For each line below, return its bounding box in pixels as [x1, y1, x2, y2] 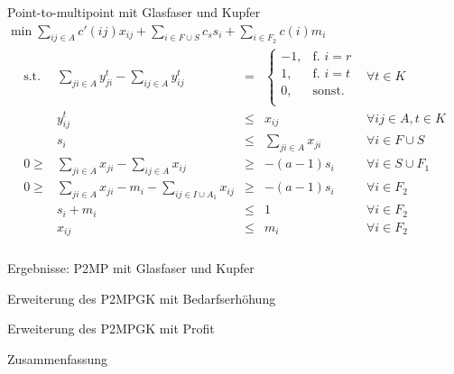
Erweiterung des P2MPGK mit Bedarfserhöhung [7, 288, 276, 307]
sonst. [312, 85, 345, 98]
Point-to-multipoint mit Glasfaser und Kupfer [7, 3, 261, 21]
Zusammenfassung [7, 350, 108, 369]
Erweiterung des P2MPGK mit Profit [7, 319, 215, 338]
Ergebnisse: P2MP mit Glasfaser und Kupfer [7, 259, 255, 278]
